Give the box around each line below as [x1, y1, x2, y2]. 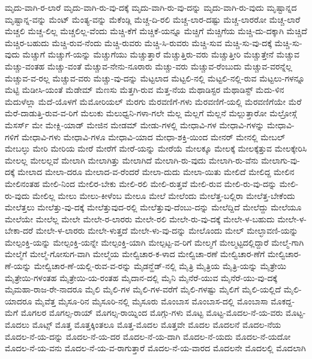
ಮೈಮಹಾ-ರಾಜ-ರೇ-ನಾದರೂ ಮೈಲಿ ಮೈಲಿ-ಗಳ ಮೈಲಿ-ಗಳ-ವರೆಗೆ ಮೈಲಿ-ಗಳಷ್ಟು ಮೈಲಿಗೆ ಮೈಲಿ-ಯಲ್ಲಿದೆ [5, 283, 281, 295]
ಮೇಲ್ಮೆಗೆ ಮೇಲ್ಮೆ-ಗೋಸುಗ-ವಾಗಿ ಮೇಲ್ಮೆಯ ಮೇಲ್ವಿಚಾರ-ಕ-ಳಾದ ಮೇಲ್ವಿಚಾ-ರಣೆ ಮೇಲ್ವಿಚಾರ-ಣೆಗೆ [5, 248, 265, 260]
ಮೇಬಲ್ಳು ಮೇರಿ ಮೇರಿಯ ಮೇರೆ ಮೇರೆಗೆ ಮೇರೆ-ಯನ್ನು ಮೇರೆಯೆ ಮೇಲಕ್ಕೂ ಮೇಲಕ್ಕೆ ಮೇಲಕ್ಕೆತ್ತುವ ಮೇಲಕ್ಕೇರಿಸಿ [5, 142, 307, 155]
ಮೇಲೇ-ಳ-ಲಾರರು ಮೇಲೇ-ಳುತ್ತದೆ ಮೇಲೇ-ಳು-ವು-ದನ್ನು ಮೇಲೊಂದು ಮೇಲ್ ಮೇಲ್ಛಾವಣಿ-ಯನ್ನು [35, 224, 298, 237]
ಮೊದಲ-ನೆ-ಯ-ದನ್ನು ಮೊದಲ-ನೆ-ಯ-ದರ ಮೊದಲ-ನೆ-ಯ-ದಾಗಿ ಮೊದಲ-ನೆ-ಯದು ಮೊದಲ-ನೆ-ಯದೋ [5, 330, 291, 342]
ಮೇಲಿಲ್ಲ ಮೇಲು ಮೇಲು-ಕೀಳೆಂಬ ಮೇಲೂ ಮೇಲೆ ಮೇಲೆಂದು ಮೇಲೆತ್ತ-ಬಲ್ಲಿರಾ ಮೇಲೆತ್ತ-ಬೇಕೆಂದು [32, 189, 295, 201]
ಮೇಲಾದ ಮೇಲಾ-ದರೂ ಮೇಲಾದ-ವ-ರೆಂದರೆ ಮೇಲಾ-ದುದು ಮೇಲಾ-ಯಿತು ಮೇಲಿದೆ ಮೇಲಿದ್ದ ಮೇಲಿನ [17, 165, 295, 178]
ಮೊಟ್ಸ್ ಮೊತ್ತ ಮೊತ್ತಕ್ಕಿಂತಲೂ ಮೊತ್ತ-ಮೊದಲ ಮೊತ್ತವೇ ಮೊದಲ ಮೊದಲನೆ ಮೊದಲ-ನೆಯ [32, 318, 281, 331]
